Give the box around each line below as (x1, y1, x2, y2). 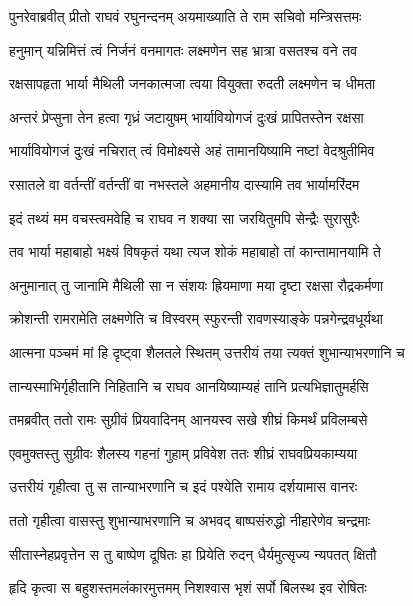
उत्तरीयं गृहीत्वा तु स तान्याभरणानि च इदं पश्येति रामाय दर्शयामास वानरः (9, 476, 357, 497)
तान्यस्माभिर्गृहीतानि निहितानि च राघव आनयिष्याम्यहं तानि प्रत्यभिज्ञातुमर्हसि (9, 375, 369, 396)
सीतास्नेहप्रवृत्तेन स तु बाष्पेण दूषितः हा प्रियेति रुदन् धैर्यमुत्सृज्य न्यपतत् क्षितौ (9, 543, 377, 564)
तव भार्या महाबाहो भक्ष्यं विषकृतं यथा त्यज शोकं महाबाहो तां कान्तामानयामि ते (9, 241, 381, 262)
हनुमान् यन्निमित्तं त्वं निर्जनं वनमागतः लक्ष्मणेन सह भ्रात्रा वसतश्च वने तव (9, 39, 358, 60)
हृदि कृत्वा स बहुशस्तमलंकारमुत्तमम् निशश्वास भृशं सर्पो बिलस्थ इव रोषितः (9, 577, 367, 598)
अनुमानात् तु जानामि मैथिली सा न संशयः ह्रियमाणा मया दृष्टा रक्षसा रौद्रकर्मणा (9, 274, 384, 295)
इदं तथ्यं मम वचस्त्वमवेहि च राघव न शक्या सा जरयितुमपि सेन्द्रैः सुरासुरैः (9, 207, 360, 228)
